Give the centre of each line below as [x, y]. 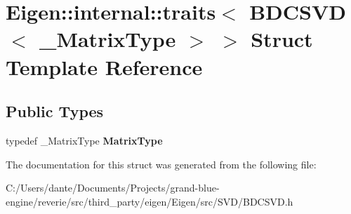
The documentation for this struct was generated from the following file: [161, 164]
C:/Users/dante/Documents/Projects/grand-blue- [113, 188]
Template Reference [104, 66]
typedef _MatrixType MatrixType [84, 140]
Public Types [55, 111]
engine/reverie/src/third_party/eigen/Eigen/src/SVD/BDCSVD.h [150, 201]
